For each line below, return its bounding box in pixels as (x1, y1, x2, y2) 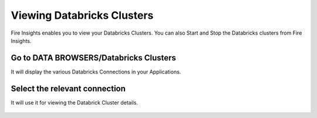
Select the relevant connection (11, 83, 126, 93)
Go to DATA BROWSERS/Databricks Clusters (11, 53, 176, 63)
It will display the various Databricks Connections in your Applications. (11, 68, 181, 75)
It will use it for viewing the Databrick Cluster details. (11, 99, 138, 106)
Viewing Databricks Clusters (11, 9, 154, 22)
